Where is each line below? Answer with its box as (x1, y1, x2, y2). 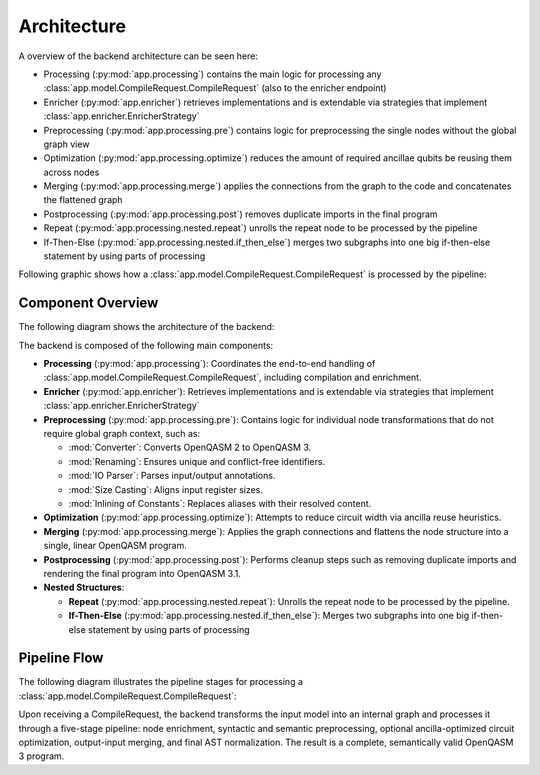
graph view (43, 138, 90, 150)
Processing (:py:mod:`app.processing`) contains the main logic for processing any (43, 68, 382, 80)
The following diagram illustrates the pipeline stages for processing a (18, 676, 304, 688)
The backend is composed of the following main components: (18, 339, 274, 351)
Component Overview (18, 295, 159, 312)
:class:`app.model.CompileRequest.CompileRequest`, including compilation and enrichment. (43, 371, 422, 384)
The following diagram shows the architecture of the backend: (18, 321, 275, 333)
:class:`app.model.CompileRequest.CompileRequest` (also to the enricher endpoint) (43, 82, 387, 94)
